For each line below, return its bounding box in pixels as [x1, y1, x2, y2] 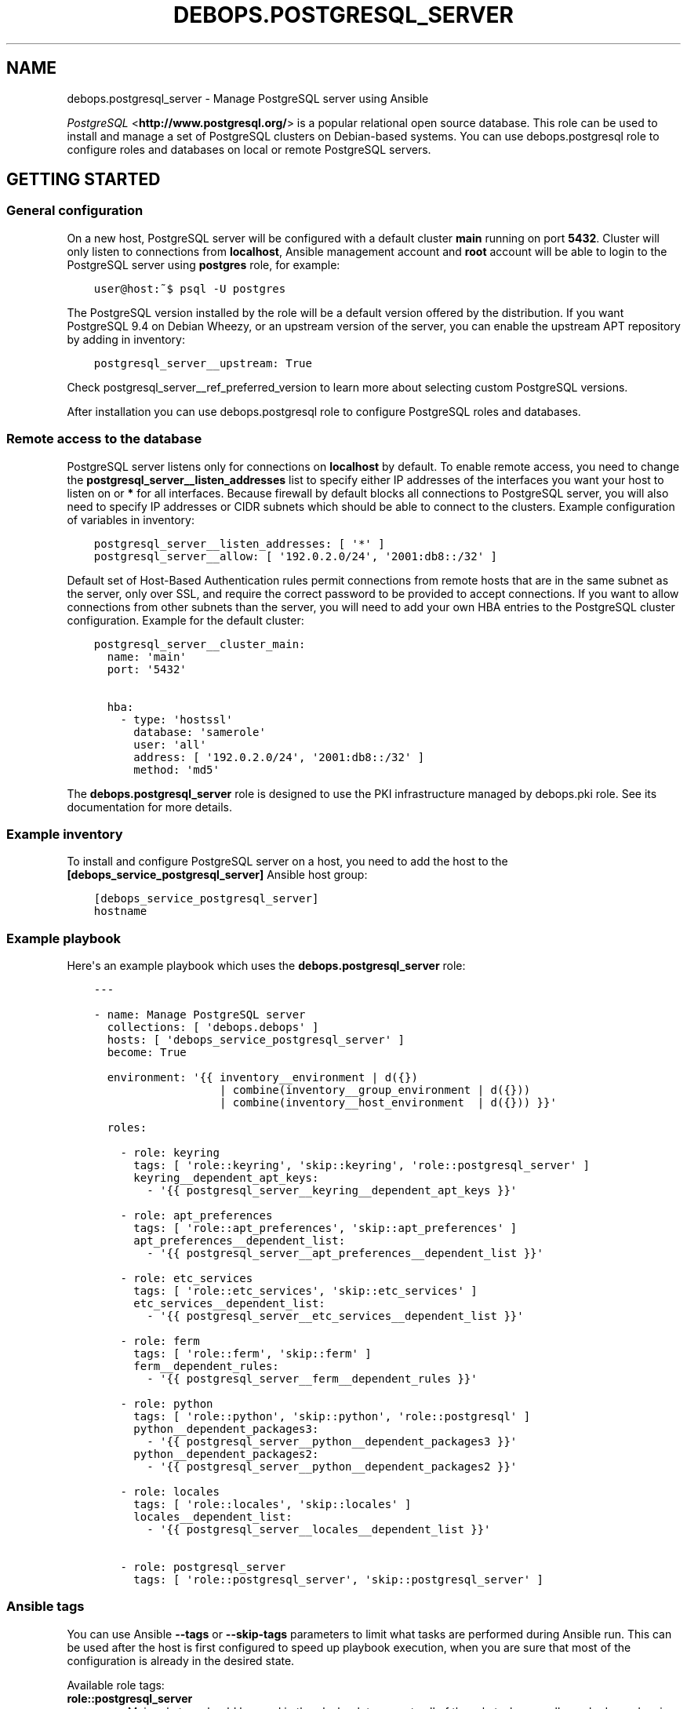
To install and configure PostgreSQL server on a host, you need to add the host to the [67, 854, 508, 869]
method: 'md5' [133, 763, 220, 776]
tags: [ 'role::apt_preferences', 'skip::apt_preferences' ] [133, 1222, 518, 1235]
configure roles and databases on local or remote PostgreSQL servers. [67, 142, 431, 156]
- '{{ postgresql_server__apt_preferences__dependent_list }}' [147, 1247, 543, 1260]
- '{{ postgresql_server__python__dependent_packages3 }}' [147, 1435, 518, 1448]
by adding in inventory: [67, 332, 185, 346]
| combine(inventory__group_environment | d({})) [219, 1084, 531, 1097]
